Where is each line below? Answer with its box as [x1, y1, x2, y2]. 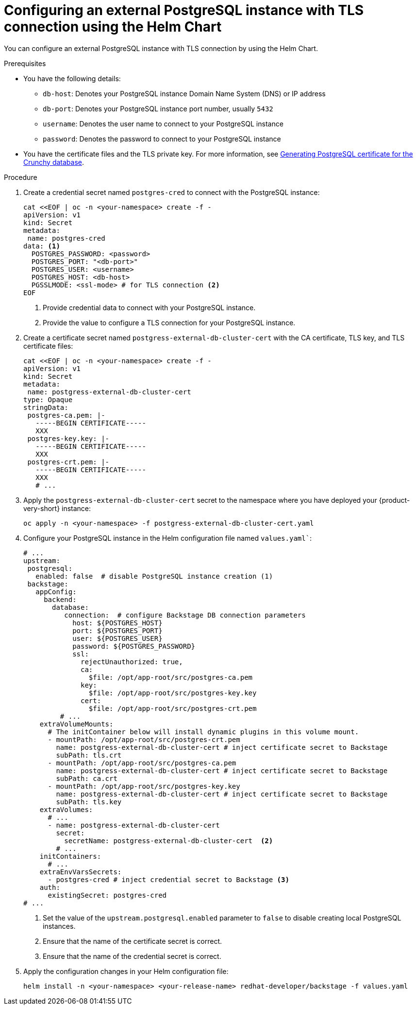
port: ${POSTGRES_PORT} [72, 626, 163, 635]
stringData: [23, 403, 68, 411]
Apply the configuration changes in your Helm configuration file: [23, 967, 229, 975]
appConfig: [35, 587, 77, 596]
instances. [43, 921, 76, 930]
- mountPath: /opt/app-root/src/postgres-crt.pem [48, 735, 240, 743]
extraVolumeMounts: [39, 720, 114, 728]
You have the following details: [23, 74, 121, 83]
